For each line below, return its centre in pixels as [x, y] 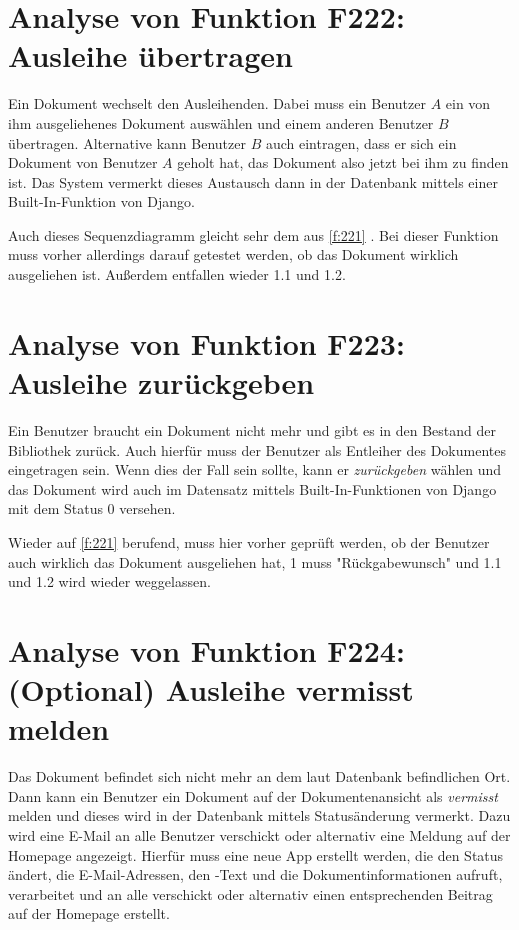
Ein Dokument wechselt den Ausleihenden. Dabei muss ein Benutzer [217, 103]
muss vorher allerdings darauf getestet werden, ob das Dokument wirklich [233, 254]
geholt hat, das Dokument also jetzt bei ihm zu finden [343, 162]
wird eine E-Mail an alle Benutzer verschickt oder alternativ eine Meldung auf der [259, 835]
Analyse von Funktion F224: [206, 649]
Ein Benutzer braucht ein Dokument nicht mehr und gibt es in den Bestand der [252, 429]
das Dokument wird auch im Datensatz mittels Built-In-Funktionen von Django [252, 488]
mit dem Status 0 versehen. [92, 508]
